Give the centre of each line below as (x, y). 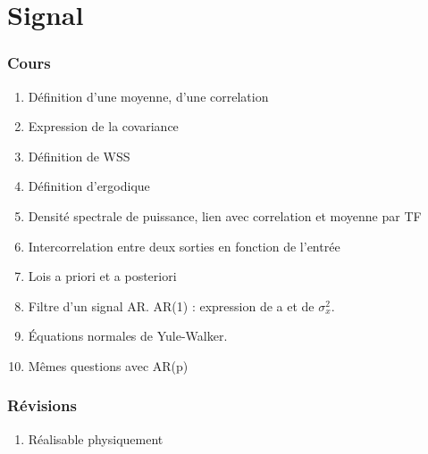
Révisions (42, 405)
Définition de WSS (79, 156)
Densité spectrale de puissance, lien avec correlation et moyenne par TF (225, 215)
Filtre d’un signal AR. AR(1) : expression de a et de (171, 305)
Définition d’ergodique (89, 186)
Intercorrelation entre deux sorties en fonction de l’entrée (184, 246)
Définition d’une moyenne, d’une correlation (148, 96)
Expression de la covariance (103, 126)
